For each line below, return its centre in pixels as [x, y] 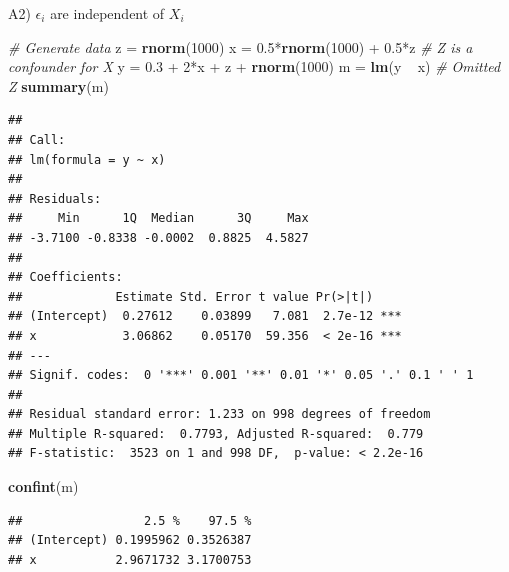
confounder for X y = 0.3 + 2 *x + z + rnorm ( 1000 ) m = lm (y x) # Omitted [254, 66]
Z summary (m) [58, 85]
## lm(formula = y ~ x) [87, 159]
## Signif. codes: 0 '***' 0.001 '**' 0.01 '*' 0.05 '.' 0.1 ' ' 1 [241, 375]
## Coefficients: [65, 277]
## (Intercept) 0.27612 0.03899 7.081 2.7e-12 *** [205, 316]
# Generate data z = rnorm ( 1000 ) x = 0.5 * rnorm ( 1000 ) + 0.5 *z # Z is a [240, 46]
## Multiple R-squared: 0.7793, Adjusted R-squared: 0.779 [216, 433]
